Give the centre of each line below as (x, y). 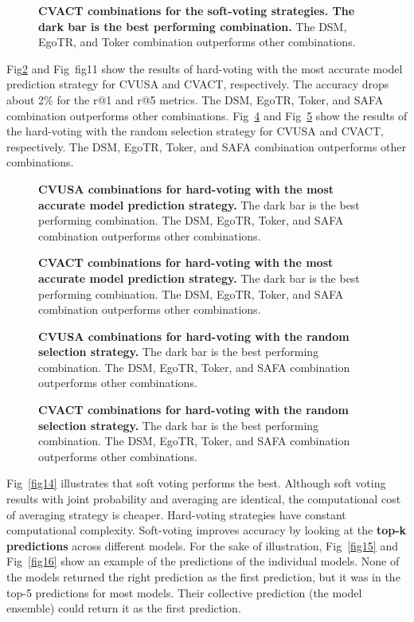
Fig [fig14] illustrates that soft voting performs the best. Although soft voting (196, 483)
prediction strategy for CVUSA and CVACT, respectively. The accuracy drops (198, 84)
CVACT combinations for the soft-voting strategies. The (197, 10)
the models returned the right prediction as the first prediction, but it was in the (203, 577)
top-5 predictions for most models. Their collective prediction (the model (184, 592)
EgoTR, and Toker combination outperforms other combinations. (197, 42)
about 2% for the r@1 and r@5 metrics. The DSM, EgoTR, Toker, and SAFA (195, 99)
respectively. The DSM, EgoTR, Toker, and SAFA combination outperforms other (207, 146)
